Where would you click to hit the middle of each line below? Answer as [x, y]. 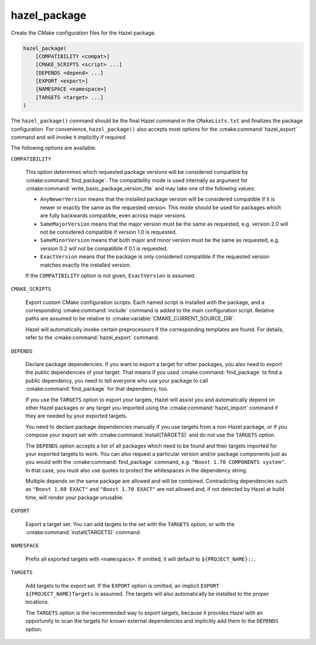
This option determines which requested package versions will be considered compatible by [137, 172]
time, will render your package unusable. [75, 497]
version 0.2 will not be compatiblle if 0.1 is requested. [104, 248]
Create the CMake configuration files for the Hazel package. [83, 33]
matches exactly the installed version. [86, 265]
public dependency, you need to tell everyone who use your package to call [117, 380]
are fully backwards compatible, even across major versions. [113, 216]
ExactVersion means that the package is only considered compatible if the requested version [155, 257]
